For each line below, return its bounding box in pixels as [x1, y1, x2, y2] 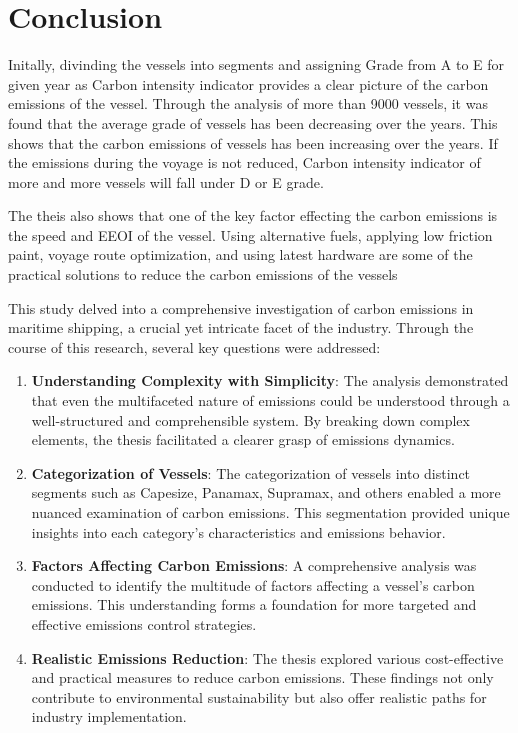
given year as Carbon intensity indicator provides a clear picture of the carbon [8, 73, 489, 94]
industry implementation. [31, 706, 187, 727]
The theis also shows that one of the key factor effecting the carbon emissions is [8, 205, 498, 226]
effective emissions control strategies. [31, 613, 257, 634]
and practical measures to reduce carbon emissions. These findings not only [31, 667, 494, 688]
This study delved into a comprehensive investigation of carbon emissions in [8, 297, 474, 318]
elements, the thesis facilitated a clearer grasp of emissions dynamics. [31, 429, 455, 450]
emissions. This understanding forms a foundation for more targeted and [31, 594, 477, 615]
